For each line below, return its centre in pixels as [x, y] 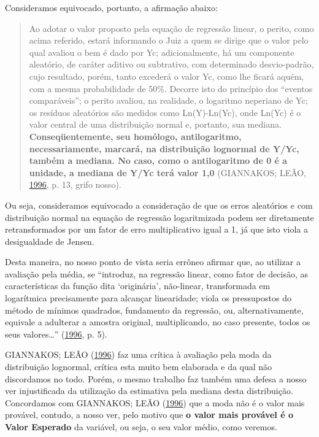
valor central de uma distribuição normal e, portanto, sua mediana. [155, 124]
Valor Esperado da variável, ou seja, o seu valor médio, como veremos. [141, 427]
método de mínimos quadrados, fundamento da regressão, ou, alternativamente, [154, 310]
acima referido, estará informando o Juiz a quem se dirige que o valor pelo [169, 40]
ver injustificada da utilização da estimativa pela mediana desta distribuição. [149, 391]
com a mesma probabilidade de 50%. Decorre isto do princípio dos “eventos [171, 88]
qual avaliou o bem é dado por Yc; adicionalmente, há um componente [162, 52]
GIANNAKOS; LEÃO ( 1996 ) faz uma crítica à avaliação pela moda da [138, 354]
